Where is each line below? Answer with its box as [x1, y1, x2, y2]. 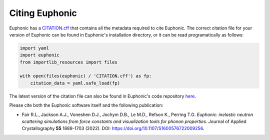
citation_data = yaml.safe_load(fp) [30, 80, 120, 86]
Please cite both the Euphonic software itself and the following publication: [9, 102, 163, 108]
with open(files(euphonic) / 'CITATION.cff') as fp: [19, 73, 152, 79]
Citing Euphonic [9, 7, 77, 18]
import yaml [19, 45, 49, 51]
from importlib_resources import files [19, 59, 117, 65]
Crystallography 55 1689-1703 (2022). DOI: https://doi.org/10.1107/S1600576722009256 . [21, 125, 204, 131]
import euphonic [19, 52, 60, 58]
